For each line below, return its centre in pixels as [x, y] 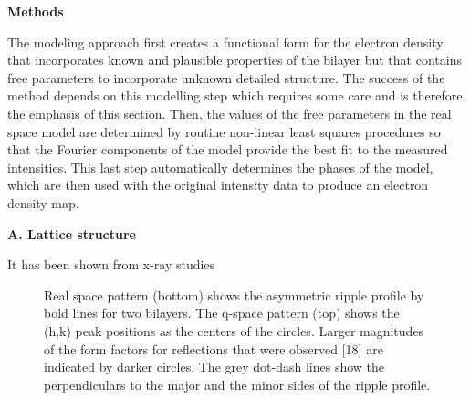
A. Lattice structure [72, 233]
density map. [43, 202]
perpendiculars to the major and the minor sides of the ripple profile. [237, 384]
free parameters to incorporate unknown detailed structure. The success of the [226, 77]
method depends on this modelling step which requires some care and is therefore [235, 95]
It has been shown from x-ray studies [111, 264]
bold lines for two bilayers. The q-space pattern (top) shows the [222, 313]
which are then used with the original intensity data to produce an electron [218, 185]
